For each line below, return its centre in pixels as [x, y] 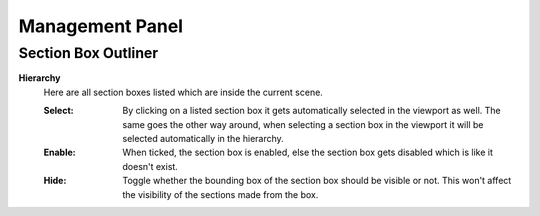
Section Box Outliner [88, 53]
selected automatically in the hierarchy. [203, 138]
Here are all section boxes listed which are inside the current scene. [183, 92]
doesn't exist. [150, 166]
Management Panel [101, 26]
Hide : [55, 181]
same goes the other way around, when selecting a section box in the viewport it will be [303, 124]
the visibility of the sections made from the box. [220, 194]
